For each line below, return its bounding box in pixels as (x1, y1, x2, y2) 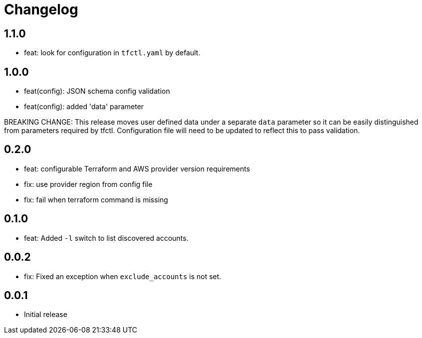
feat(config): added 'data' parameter (24, 102, 144, 111)
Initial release (24, 310, 67, 319)
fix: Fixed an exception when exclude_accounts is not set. (24, 272, 221, 281)
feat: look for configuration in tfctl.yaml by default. (24, 48, 201, 57)
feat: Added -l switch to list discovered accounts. (24, 233, 189, 242)
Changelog (4, 1, 78, 18)
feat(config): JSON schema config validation (24, 87, 170, 96)
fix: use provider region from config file (24, 179, 153, 188)
